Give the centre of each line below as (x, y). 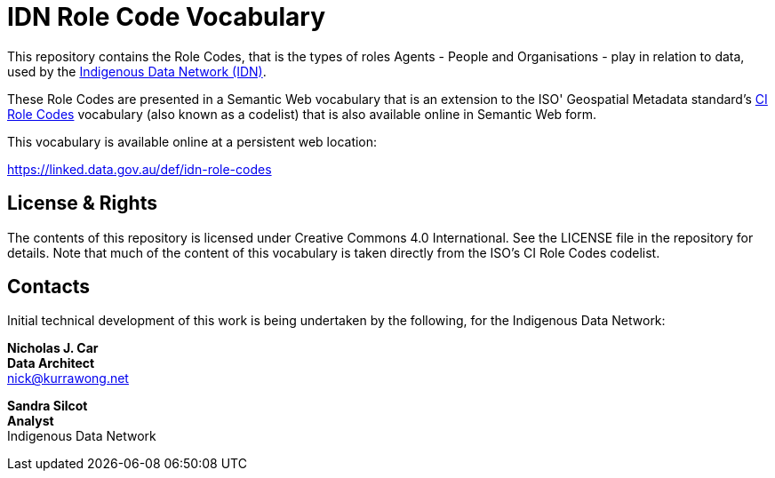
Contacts (49, 287)
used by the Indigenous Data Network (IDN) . (137, 71)
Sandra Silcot (48, 406)
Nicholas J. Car (53, 348)
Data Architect (51, 363)
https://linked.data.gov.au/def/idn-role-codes (140, 169)
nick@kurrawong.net (68, 378)
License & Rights (82, 203)
